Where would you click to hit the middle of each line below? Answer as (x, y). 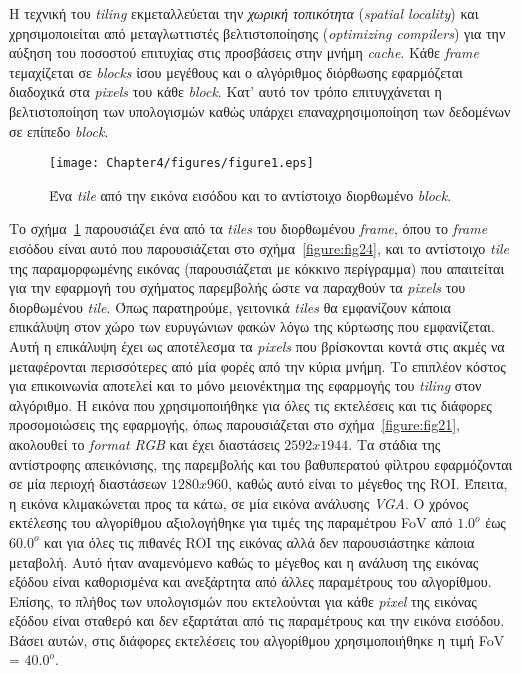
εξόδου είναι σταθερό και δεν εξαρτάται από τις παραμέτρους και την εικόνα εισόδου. (257, 620)
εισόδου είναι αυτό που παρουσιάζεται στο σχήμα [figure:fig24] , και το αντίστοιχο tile (259, 248)
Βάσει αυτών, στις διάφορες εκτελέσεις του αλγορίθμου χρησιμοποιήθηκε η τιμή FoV (257, 639)
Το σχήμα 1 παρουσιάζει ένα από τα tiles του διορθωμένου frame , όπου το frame (248, 228)
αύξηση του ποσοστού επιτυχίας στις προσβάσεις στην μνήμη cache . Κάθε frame (244, 52)
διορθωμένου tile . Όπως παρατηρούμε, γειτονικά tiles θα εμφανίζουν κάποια (230, 306)
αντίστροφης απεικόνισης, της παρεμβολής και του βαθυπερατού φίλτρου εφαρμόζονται (261, 463)
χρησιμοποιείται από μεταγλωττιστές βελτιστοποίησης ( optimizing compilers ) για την (257, 32)
